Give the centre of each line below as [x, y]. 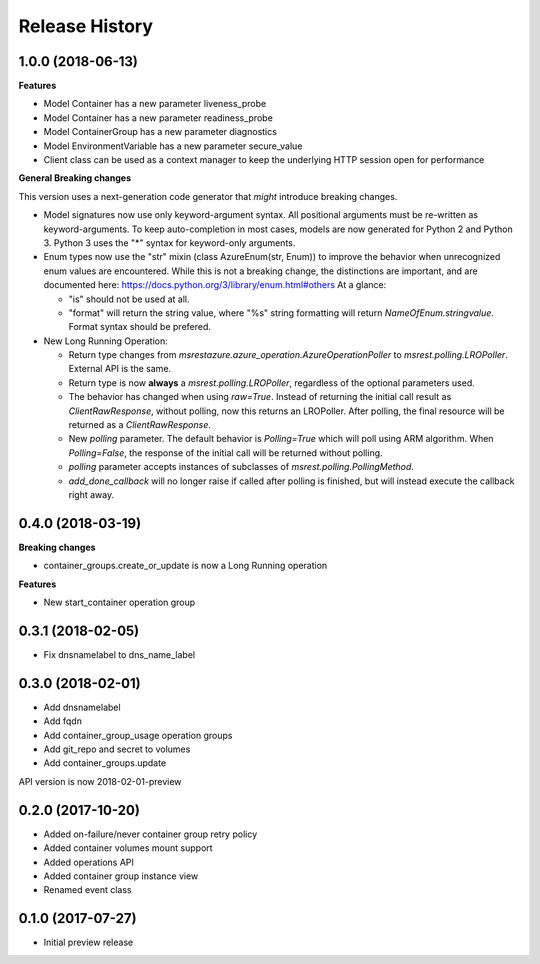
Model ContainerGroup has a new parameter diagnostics [160, 132]
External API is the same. [120, 369]
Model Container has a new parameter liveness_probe [155, 104]
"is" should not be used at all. [129, 299]
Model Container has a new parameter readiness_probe [158, 117]
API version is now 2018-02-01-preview [100, 781]
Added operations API [89, 862]
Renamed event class [87, 890]
